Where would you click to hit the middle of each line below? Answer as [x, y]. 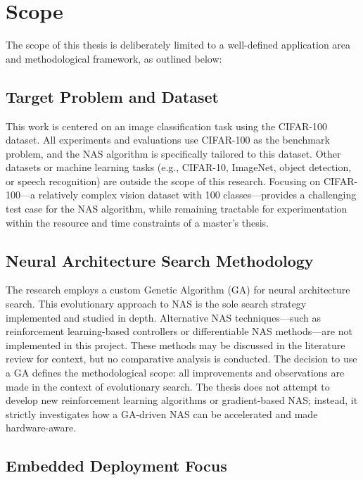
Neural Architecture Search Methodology [160, 260]
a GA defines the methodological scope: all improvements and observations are [175, 373]
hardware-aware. [41, 428]
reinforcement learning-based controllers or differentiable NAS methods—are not [179, 331]
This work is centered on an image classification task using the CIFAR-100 [167, 126]
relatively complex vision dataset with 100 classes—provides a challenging [197, 195]
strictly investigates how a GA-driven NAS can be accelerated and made [162, 413]
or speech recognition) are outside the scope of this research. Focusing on [163, 181]
